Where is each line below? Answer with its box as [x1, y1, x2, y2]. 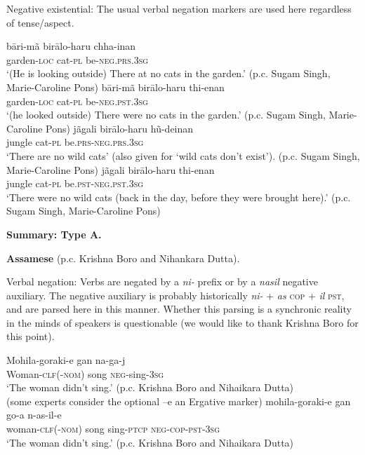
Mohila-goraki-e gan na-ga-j [6, 353, 126, 367]
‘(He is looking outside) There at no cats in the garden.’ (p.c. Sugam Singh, [6, 66, 331, 81]
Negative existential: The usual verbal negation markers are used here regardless [6, 1, 352, 15]
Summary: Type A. [6, 226, 102, 241]
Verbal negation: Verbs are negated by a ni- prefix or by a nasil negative [6, 274, 318, 289]
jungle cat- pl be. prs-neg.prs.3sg [6, 135, 144, 149]
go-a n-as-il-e [6, 407, 62, 422]
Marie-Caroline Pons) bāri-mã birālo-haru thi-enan [6, 79, 225, 94]
